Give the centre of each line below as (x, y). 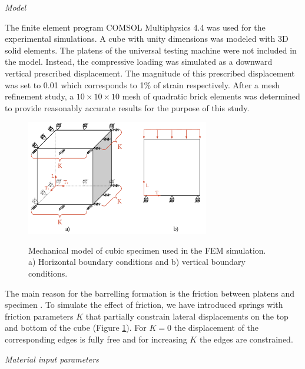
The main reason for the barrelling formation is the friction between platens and (150, 293)
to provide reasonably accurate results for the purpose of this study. (127, 107)
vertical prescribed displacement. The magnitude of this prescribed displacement (150, 73)
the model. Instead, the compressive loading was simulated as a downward (139, 61)
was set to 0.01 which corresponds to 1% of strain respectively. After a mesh (142, 84)
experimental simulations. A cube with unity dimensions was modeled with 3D (147, 39)
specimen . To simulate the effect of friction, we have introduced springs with (144, 305)
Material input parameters (52, 359)
